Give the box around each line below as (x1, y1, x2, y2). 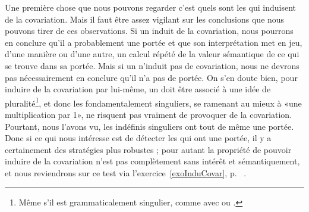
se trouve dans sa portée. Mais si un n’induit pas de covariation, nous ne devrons (5, 59, 299, 71)
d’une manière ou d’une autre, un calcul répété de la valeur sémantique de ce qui (5, 48, 299, 60)
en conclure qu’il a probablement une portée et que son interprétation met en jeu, (5, 36, 302, 48)
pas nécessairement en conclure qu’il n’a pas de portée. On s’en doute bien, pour (5, 71, 298, 83)
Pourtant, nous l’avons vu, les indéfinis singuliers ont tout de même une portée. (5, 120, 294, 132)
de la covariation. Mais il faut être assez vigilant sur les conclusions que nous (5, 13, 285, 25)
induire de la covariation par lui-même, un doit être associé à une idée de (5, 83, 271, 95)
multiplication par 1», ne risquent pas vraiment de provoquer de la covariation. (5, 108, 292, 120)
